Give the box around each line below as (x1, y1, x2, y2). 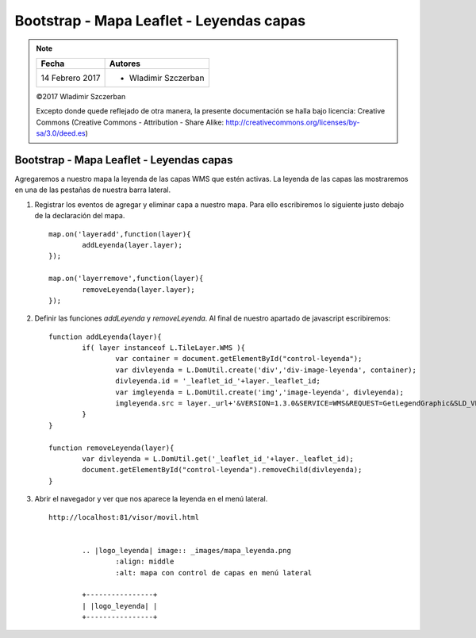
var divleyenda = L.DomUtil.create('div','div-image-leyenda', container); (115, 365, 416, 375)
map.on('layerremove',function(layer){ (48, 274, 204, 283)
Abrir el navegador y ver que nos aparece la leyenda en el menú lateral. (34, 494, 268, 504)
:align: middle (115, 557, 175, 567)
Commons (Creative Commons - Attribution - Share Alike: (36, 117, 225, 127)
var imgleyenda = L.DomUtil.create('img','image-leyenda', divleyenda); (115, 387, 405, 397)
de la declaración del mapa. (34, 211, 125, 221)
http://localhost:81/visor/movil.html (48, 513, 200, 521)
